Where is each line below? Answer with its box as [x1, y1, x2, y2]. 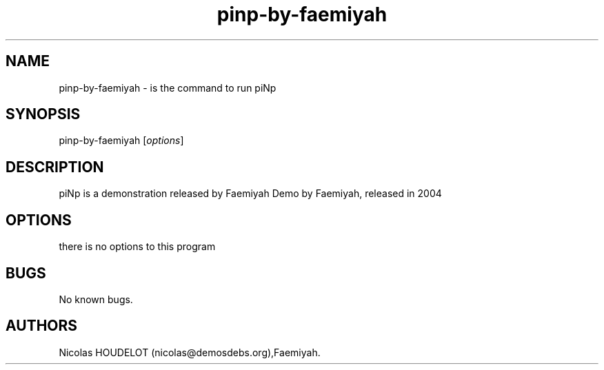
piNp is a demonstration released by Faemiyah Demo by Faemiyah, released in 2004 [59, 187, 442, 200]
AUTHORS [6, 317, 78, 335]
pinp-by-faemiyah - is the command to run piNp [59, 81, 276, 94]
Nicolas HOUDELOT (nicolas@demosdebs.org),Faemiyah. [59, 346, 321, 358]
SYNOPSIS [6, 105, 81, 123]
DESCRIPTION [6, 158, 104, 176]
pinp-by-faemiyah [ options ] [59, 134, 184, 147]
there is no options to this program [59, 240, 216, 253]
